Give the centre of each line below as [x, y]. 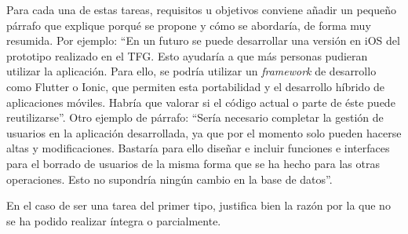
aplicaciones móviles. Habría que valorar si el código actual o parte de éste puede [201, 102]
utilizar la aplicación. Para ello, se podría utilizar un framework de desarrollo [191, 71]
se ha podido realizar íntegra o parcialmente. [114, 220]
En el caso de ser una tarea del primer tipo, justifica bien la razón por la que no [199, 205]
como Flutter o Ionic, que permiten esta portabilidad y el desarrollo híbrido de [196, 86]
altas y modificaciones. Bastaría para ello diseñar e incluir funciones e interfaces [198, 148]
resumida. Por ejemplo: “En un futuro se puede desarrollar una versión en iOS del [203, 40]
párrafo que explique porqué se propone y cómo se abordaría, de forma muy [189, 25]
